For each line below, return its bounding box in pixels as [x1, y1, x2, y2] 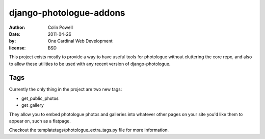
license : [9, 45, 26, 51]
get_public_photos [21, 95, 59, 101]
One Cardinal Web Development [48, 38, 113, 44]
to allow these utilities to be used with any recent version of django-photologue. [9, 61, 171, 67]
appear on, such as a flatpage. [9, 118, 71, 124]
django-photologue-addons [9, 7, 125, 18]
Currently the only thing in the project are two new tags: [9, 86, 122, 93]
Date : [9, 31, 21, 37]
